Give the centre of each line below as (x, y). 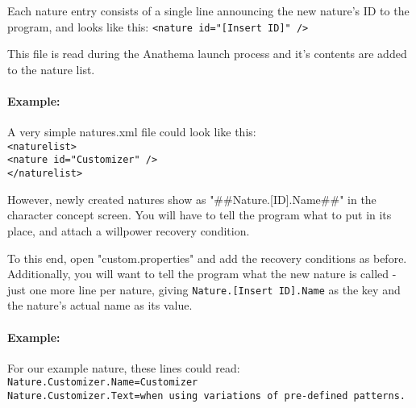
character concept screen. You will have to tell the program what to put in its (200, 215)
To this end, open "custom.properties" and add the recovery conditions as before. (207, 258)
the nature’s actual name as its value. (100, 305)
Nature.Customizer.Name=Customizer (103, 383)
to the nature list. (51, 69)
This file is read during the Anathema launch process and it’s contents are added (207, 54)
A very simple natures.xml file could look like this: (132, 132)
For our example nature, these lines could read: (124, 367)
